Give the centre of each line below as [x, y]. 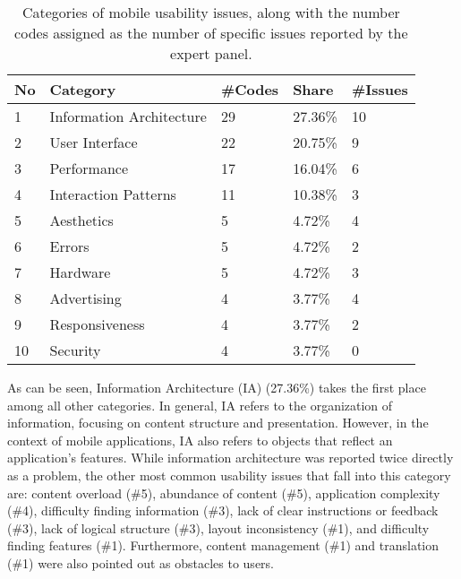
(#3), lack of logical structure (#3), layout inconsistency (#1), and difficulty [218, 527]
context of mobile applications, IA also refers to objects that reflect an [200, 440]
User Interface [94, 142]
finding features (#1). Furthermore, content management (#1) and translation [223, 545]
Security [75, 350]
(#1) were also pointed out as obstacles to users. [141, 562]
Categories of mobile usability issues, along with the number [211, 12]
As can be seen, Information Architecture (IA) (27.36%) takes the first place [217, 387]
